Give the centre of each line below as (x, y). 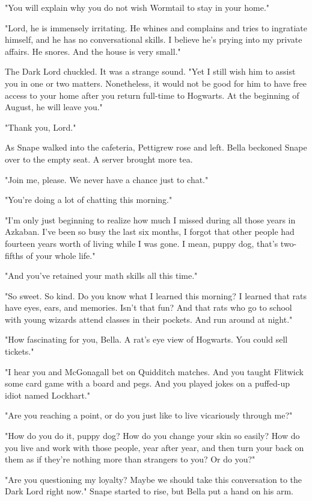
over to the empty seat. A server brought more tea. (99, 159)
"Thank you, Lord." (41, 127)
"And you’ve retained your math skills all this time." (101, 275)
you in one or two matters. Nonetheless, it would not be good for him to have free (156, 83)
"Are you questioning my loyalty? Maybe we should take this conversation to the (154, 479)
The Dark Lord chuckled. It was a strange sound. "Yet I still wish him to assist (150, 71)
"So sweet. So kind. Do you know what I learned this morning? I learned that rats (156, 295)
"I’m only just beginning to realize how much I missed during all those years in (150, 219)
